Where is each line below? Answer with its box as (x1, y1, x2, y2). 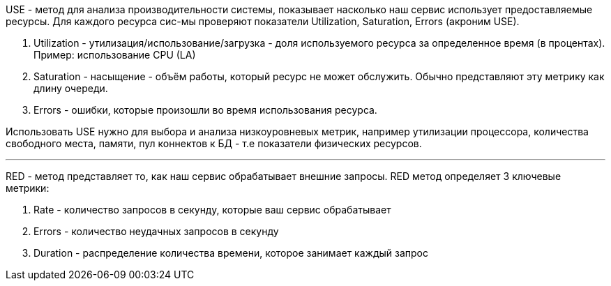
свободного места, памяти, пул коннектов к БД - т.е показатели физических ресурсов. (6, 137, 422, 149)
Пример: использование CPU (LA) (33, 49, 196, 61)
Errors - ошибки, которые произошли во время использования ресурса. (33, 104, 377, 116)
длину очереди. (33, 82, 108, 94)
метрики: (6, 182, 50, 194)
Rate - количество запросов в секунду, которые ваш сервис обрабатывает (33, 204, 391, 216)
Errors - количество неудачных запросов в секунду (33, 225, 279, 237)
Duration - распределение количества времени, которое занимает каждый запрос (33, 247, 428, 259)
